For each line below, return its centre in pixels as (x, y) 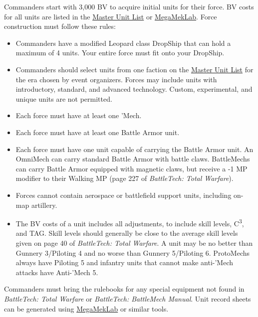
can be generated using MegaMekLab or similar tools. (86, 308)
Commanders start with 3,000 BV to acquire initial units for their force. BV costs (129, 6)
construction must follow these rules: (60, 26)
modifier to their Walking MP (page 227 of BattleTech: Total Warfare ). (125, 178)
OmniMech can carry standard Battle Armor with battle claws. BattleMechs (133, 159)
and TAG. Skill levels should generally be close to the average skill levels (127, 233)
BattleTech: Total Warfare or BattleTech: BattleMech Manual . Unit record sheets (128, 298)
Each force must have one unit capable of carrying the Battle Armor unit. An (134, 149)
